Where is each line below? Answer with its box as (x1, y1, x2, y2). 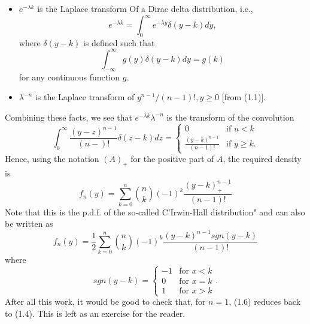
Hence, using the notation (5, 152, 99, 165)
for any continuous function (19, 70, 120, 83)
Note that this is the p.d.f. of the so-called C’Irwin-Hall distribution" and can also (5, 205, 305, 218)
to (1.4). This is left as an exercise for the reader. (5, 307, 186, 320)
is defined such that (83, 36, 155, 49)
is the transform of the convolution (166, 110, 294, 123)
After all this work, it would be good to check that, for (5, 295, 206, 308)
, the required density (223, 152, 302, 165)
